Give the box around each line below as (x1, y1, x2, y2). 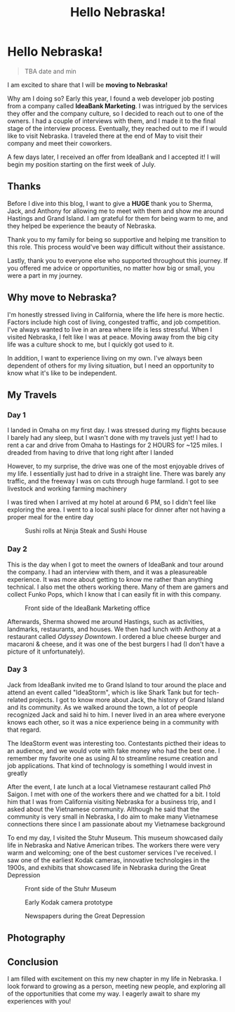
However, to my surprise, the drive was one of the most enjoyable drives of (7, 462, 224, 471)
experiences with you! (7, 997, 72, 1006)
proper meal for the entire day (7, 513, 94, 521)
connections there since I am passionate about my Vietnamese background (7, 819, 226, 828)
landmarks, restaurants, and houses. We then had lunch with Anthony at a (7, 625, 221, 633)
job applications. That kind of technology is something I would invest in (7, 761, 213, 770)
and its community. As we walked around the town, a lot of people (7, 703, 199, 711)
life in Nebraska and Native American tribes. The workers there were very (7, 841, 220, 849)
